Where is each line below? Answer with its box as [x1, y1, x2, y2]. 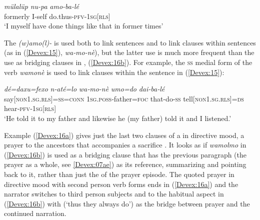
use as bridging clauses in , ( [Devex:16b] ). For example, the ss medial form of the [4, 56, 252, 67]
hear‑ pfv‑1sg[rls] [4, 103, 56, 113]
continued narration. [4, 208, 66, 218]
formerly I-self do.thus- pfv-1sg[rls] [4, 10, 110, 21]
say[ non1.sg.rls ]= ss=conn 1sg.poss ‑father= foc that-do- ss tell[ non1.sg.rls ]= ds [4, 93, 244, 103]
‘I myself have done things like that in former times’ [4, 20, 163, 31]
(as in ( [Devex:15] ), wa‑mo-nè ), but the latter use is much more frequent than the [4, 47, 254, 57]
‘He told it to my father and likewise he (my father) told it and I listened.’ [4, 112, 231, 123]
